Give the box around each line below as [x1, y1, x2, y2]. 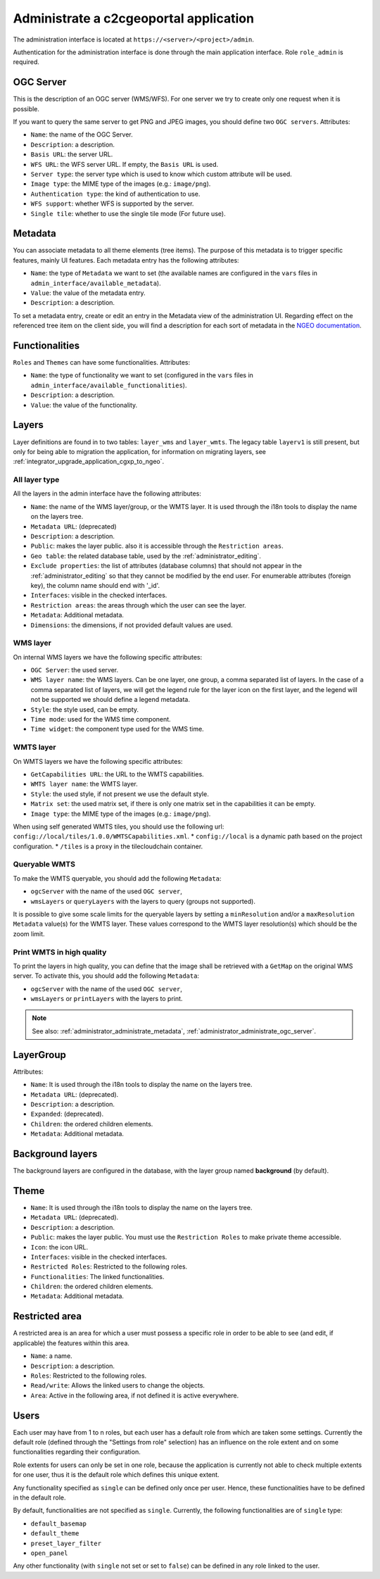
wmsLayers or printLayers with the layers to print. [30, 995, 183, 1003]
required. [13, 58, 40, 66]
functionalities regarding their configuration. [13, 1447, 141, 1457]
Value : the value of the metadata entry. [30, 289, 146, 297]
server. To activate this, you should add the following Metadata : [13, 971, 200, 980]
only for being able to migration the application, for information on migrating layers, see [13, 447, 267, 455]
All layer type [13, 475, 60, 485]
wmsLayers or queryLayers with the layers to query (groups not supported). [30, 897, 256, 905]
